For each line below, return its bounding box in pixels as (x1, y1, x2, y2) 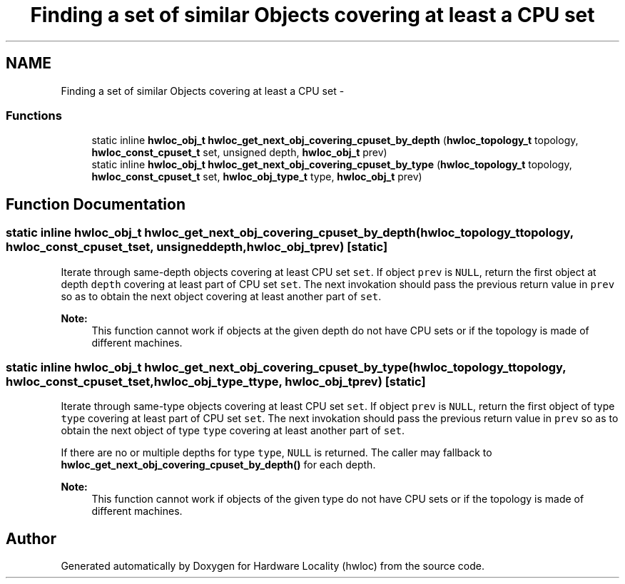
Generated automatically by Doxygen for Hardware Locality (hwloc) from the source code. (61, 560, 484, 573)
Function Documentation (6, 195, 186, 213)
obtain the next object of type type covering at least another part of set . (61, 424, 405, 437)
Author (6, 529, 56, 548)
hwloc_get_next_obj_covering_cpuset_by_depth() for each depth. (61, 459, 376, 471)
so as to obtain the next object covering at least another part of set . (61, 290, 382, 302)
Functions (6, 108, 62, 123)
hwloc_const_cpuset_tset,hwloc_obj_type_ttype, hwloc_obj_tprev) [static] (6, 374, 426, 389)
